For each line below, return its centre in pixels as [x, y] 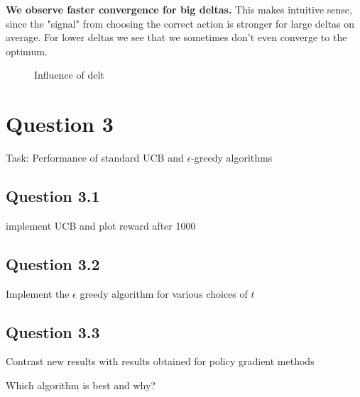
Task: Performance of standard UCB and [95, 158]
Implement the [38, 293]
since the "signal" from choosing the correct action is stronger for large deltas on [180, 23]
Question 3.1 [53, 196]
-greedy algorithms [232, 158]
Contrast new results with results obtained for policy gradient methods [160, 361]
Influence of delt [69, 75]
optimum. [27, 51]
